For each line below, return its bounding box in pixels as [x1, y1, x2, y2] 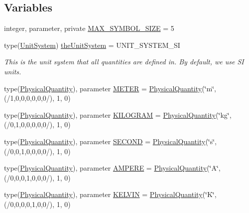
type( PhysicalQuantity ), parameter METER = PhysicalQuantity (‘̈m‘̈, [4, 83, 216, 93]
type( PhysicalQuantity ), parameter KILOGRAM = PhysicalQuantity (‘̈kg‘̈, [4, 109, 232, 120]
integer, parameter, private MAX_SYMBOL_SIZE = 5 [4, 23, 174, 33]
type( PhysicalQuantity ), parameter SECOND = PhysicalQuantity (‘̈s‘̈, [4, 136, 217, 146]
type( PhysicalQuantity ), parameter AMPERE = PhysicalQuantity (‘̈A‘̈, [4, 163, 221, 173]
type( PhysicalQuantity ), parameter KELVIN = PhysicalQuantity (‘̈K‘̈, [4, 189, 217, 200]
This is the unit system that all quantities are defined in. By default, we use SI [4, 56, 244, 67]
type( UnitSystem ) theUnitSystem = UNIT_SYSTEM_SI [4, 39, 180, 50]
